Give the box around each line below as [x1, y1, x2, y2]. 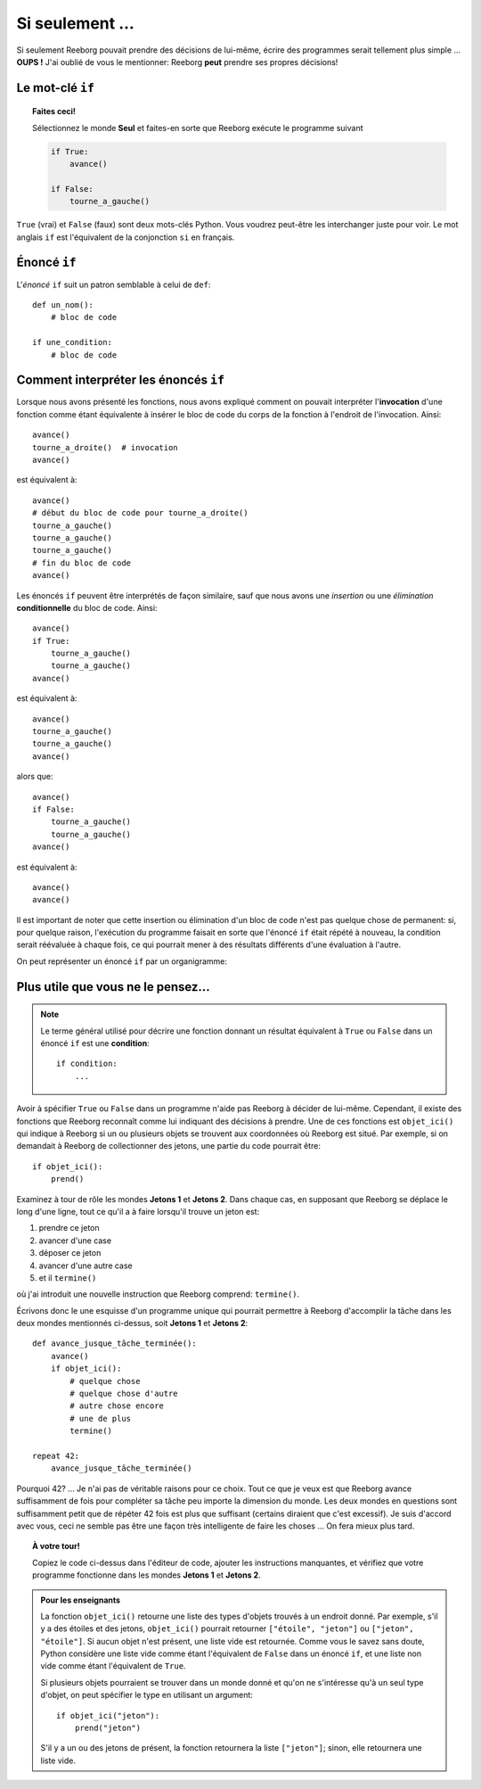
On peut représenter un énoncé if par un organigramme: [16, 955, 227, 967]
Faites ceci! [32, 106, 76, 117]
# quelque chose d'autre [69, 1389, 178, 1399]
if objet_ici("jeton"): [56, 1711, 160, 1720]
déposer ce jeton [38, 1248, 102, 1258]
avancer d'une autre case [38, 1260, 133, 1271]
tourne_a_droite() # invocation [32, 442, 178, 452]
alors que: [16, 771, 53, 782]
